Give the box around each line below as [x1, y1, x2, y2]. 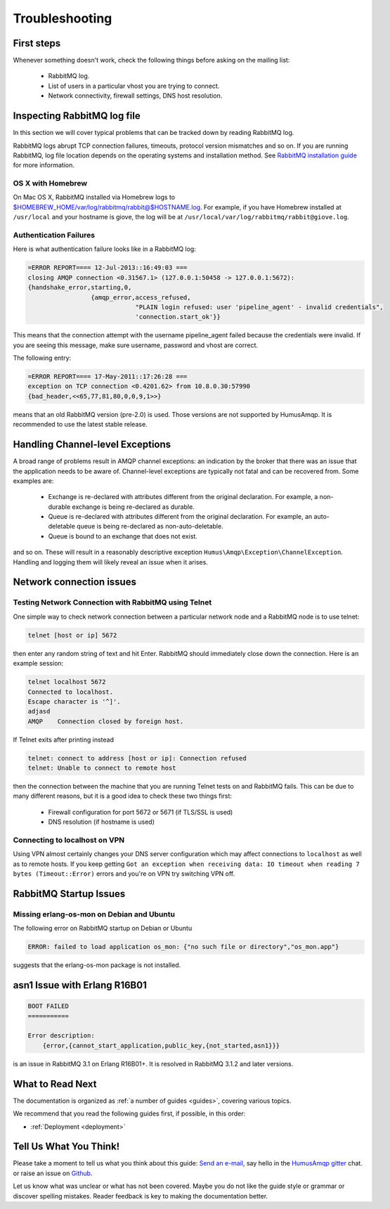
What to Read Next [13, 1078, 97, 1090]
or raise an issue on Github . [13, 1169, 93, 1177]
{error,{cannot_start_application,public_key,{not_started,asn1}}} [42, 1041, 280, 1049]
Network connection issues [13, 576, 137, 588]
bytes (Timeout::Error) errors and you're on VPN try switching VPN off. [13, 869, 235, 878]
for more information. [13, 161, 75, 169]
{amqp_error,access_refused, [90, 293, 191, 302]
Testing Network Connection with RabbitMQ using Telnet [13, 597, 212, 607]
